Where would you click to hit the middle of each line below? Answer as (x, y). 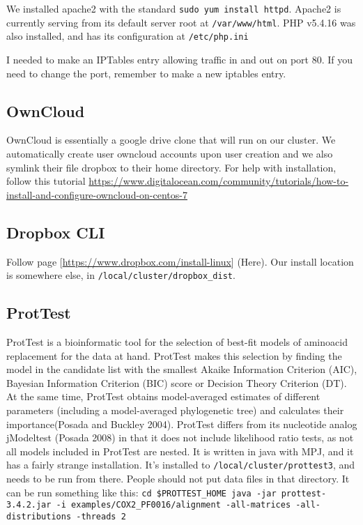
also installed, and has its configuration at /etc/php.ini (128, 36)
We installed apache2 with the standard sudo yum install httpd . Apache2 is (174, 8)
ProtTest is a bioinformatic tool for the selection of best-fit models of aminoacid (177, 341)
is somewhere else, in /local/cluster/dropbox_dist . (121, 275)
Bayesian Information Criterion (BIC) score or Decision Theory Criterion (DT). (177, 382)
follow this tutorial (46, 181)
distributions (39, 516)
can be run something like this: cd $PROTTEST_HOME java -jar (141, 492)
